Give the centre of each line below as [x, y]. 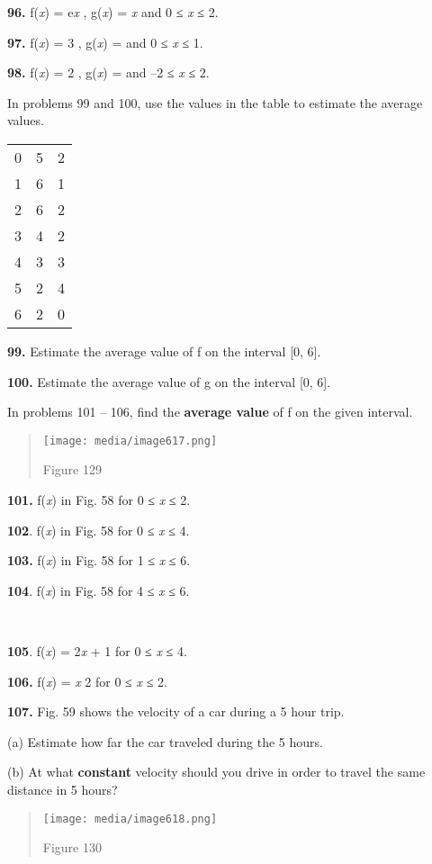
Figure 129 [72, 469]
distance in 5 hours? [63, 789]
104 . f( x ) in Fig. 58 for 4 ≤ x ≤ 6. [99, 590]
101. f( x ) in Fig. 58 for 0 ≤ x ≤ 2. [99, 499]
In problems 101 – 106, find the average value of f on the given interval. [210, 412]
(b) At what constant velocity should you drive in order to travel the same [216, 772]
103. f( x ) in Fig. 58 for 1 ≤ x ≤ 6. [99, 560]
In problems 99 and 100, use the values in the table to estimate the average [215, 102]
